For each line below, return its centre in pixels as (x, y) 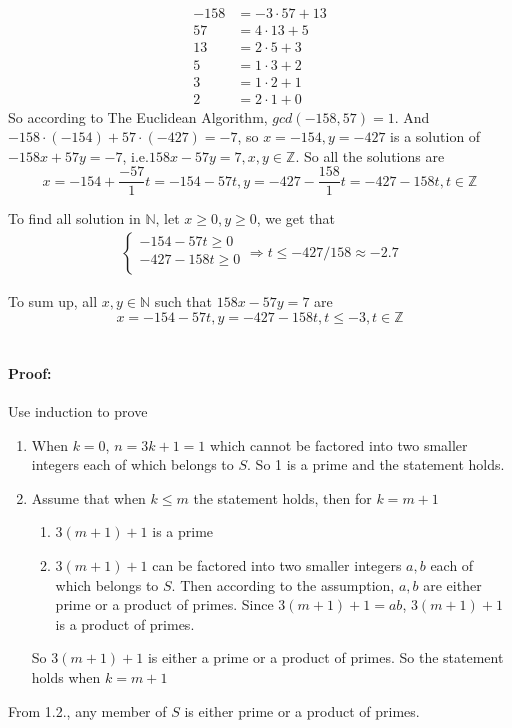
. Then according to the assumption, (283, 584)
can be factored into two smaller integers (277, 565)
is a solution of (435, 136)
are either (452, 584)
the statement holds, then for (282, 497)
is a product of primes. (125, 623)
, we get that (295, 218)
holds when (66, 676)
